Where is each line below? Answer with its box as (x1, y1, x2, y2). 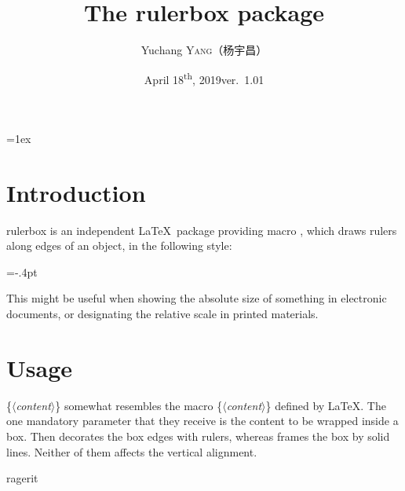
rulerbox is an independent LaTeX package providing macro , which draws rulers (6, 222, 397, 238)
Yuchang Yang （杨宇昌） (140, 42, 268, 58)
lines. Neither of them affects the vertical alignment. (6, 443, 257, 460)
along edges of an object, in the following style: (6, 237, 232, 254)
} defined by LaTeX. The (265, 397, 386, 413)
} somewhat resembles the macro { (55, 397, 223, 413)
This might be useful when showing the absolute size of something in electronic (6, 290, 387, 306)
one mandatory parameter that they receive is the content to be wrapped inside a (6, 412, 399, 429)
